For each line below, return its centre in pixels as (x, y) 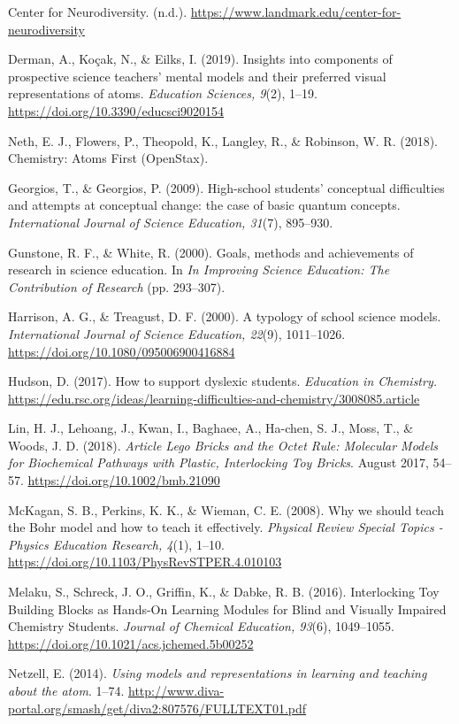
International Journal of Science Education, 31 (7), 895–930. (171, 222)
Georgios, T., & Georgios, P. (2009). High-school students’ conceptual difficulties (226, 187)
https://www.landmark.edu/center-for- (296, 12)
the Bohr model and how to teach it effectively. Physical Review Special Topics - (226, 527)
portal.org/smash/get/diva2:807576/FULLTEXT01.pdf (157, 708)
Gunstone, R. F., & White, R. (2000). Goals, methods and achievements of (211, 252)
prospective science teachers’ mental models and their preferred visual (197, 76)
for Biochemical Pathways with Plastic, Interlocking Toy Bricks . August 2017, (218, 462)
